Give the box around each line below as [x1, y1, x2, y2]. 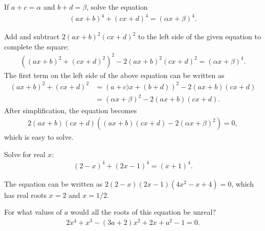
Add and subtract [4, 31, 60, 42]
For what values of [4, 207, 62, 217]
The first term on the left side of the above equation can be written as [4, 69, 225, 80]
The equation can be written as [4, 178, 103, 189]
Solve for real [4, 148, 46, 159]
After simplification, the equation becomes [4, 105, 137, 115]
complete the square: [4, 41, 69, 52]
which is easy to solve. [4, 132, 74, 142]
